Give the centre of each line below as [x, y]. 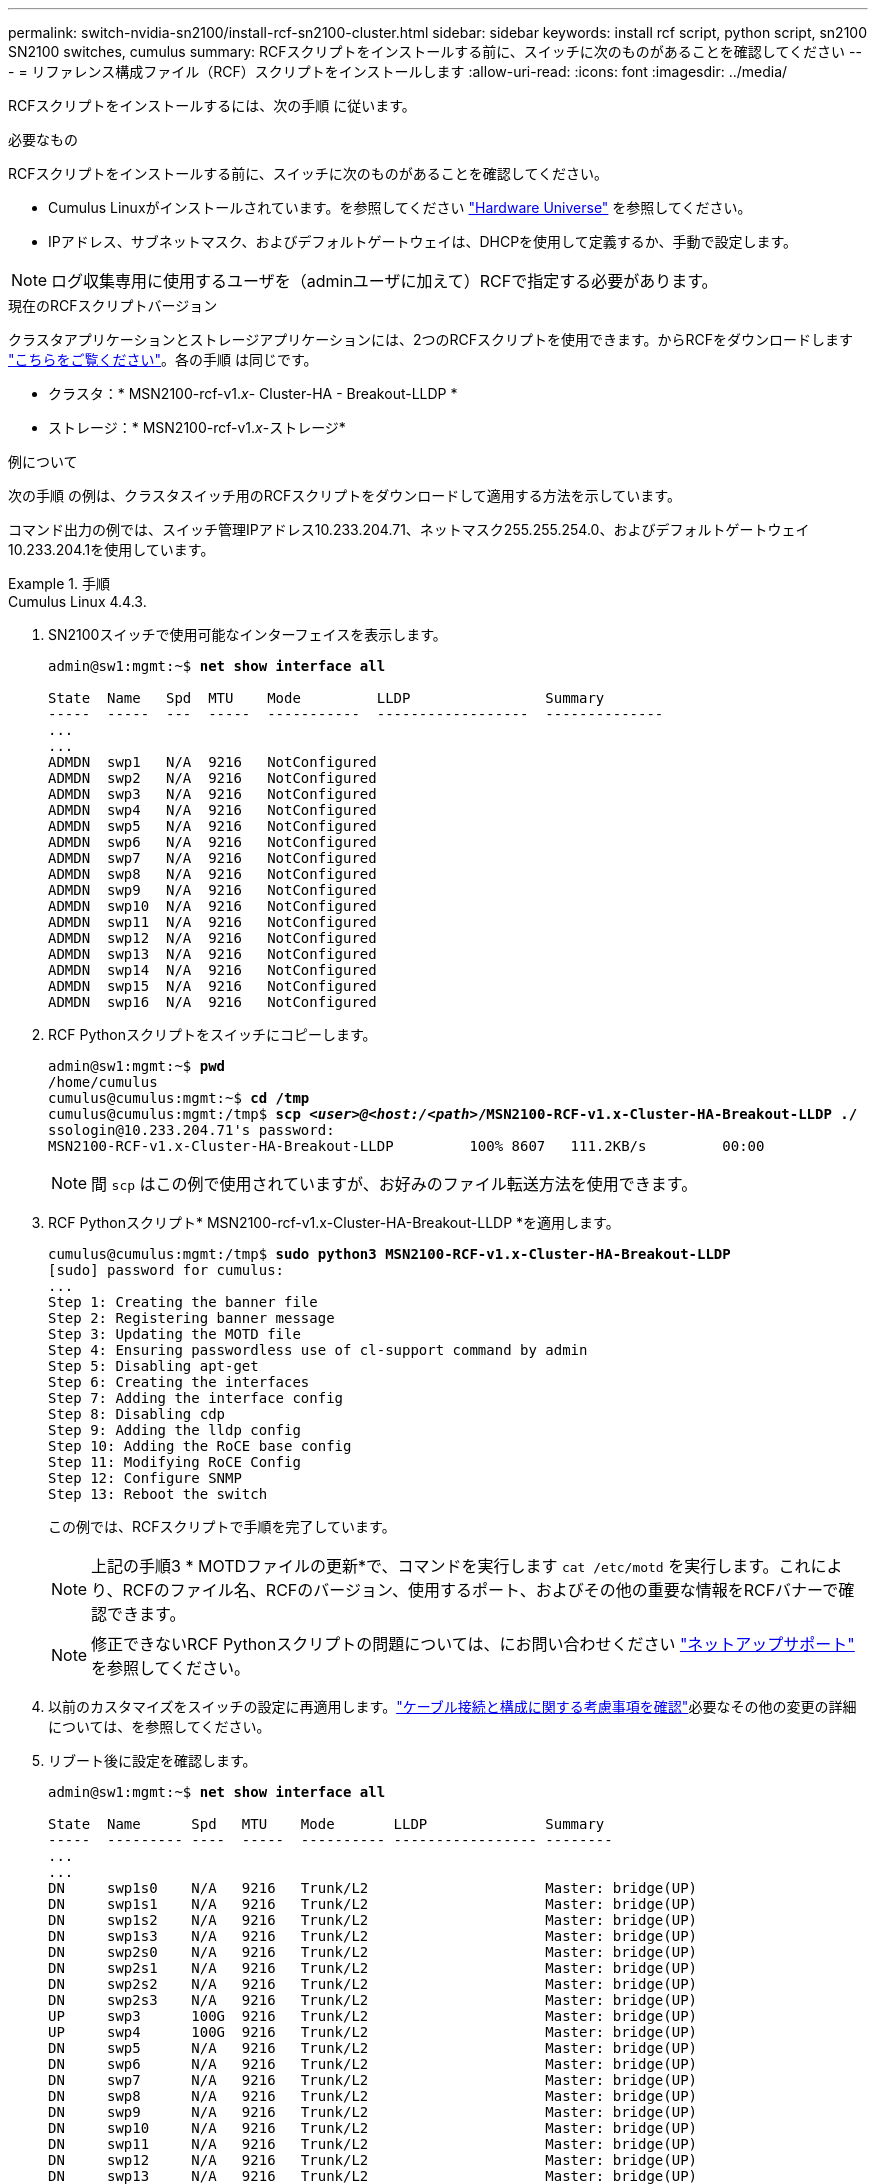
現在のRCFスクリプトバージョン [113, 305]
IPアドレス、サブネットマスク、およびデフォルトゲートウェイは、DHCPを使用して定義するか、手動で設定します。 [423, 241]
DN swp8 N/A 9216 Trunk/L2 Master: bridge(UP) [373, 2096]
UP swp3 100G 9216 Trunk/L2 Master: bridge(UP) [373, 2016]
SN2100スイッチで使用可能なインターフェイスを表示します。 [247, 634]
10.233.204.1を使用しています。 [111, 549]
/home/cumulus [103, 1082]
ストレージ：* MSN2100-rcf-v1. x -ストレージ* [197, 427]
